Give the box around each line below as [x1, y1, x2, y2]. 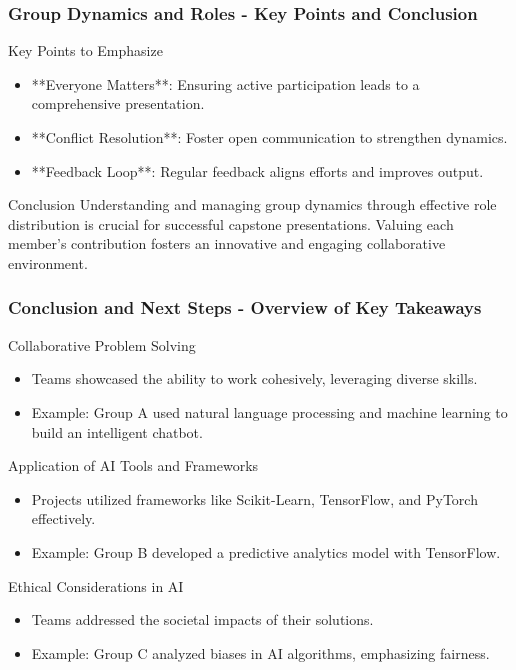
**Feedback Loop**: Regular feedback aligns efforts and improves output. [31, 160, 484, 181]
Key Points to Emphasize [8, 40, 163, 61]
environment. [8, 252, 88, 273]
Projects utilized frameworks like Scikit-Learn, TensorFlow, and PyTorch [31, 488, 478, 509]
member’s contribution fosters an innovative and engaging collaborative [8, 233, 446, 254]
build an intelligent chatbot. [31, 421, 203, 442]
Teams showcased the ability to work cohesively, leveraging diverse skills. [31, 368, 478, 389]
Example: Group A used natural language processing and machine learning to [31, 401, 508, 422]
